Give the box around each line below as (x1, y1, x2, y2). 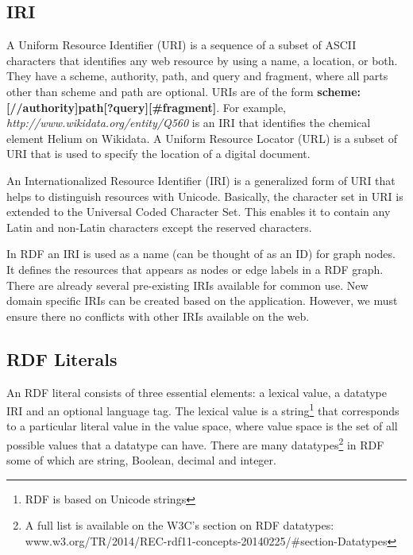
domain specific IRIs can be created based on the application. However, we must (6, 292, 398, 309)
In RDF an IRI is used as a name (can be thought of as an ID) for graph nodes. (6, 245, 396, 262)
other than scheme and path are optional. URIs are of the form (6, 83, 314, 99)
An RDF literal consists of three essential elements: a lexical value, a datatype (6, 383, 388, 400)
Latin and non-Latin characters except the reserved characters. (6, 218, 312, 235)
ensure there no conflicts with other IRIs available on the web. (6, 307, 310, 324)
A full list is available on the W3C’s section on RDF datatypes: (25, 517, 334, 534)
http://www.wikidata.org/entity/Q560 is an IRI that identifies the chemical (6, 114, 371, 131)
